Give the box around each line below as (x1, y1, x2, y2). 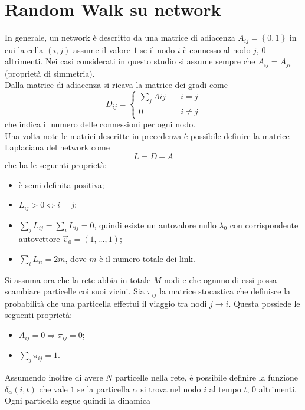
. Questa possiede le (228, 297, 300, 309)
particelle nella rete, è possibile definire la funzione (115, 371, 299, 383)
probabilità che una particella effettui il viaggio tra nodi (5, 297, 207, 309)
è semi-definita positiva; (18, 178, 104, 191)
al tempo (209, 382, 241, 395)
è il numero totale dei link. (99, 252, 195, 264)
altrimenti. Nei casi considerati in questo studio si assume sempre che (5, 55, 255, 67)
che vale (39, 382, 68, 395)
